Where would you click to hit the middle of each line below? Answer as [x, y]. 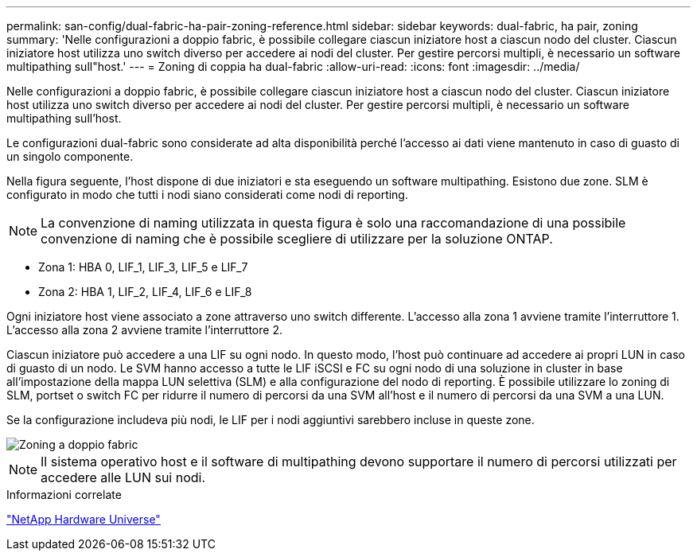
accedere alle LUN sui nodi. [123, 477]
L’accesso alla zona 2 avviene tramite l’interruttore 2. [144, 330]
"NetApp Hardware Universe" [84, 519]
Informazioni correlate [64, 495]
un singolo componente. [70, 156]
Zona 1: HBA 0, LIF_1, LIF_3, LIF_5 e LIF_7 [143, 267]
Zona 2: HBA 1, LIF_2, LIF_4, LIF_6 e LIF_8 [145, 292]
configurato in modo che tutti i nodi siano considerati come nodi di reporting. [207, 195]
